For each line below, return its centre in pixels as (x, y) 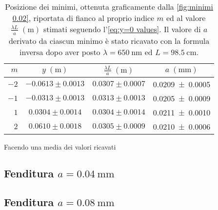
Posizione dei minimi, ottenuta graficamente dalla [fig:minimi (109, 7)
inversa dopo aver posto (60, 52)
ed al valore (186, 18)
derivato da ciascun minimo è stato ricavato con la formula (109, 40)
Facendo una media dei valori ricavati (60, 147)
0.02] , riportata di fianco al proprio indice (83, 18)
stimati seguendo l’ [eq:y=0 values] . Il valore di (122, 29)
